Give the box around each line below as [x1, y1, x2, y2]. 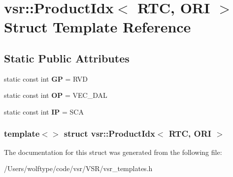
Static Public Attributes [4, 50, 130, 65]
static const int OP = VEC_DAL [4, 90, 107, 100]
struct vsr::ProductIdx [64, 127, 155, 140]
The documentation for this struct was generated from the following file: [4, 147, 222, 157]
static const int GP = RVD [4, 73, 88, 84]
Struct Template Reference [4, 17, 191, 37]
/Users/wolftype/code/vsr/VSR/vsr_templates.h [4, 163, 153, 174]
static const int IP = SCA [4, 106, 84, 117]
